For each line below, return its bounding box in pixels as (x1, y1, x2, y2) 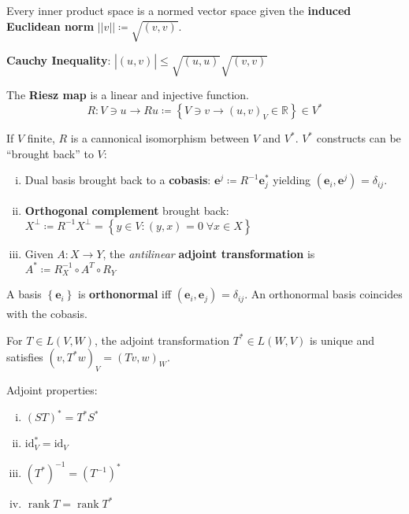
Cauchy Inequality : (6, 52, 111, 68)
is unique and (309, 331, 375, 348)
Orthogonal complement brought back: (24, 202, 229, 219)
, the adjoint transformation (95, 331, 229, 348)
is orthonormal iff (78, 286, 172, 302)
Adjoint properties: (6, 382, 98, 398)
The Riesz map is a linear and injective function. (6, 87, 250, 103)
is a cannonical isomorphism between (70, 130, 250, 146)
